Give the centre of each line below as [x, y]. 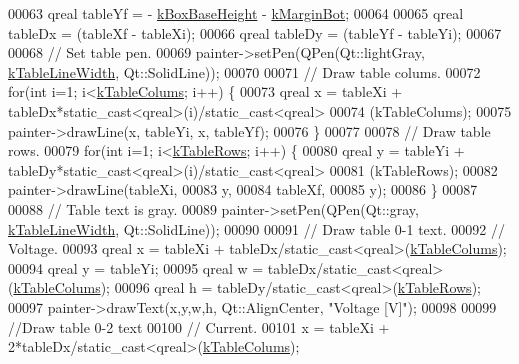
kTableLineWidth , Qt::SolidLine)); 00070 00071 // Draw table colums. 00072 [244, 71]
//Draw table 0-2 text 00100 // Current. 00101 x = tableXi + [199, 326]
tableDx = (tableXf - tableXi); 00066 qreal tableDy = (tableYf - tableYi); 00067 [255, 32]
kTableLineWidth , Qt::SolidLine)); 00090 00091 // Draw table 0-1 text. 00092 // [256, 228]
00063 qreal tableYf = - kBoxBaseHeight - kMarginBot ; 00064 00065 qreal [236, 13]
